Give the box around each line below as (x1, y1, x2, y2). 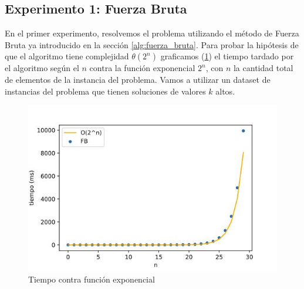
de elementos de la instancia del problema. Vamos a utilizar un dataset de (5, 73, 271, 85)
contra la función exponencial (89, 62, 195, 74)
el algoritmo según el (5, 62, 79, 74)
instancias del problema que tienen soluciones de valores (5, 85, 206, 97)
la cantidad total (233, 62, 293, 74)
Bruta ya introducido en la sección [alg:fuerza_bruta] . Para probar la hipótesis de (5, 38, 299, 51)
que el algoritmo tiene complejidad (5, 50, 129, 62)
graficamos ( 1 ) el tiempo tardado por (160, 50, 294, 62)
